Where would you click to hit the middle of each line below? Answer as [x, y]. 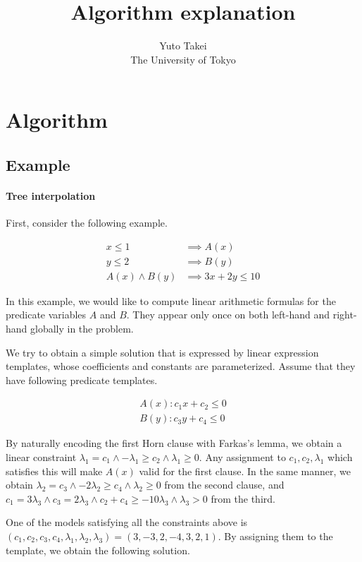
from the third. [243, 498]
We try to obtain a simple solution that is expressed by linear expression [162, 352]
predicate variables [46, 315]
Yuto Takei [183, 46]
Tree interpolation [51, 195]
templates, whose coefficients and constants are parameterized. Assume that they [181, 366]
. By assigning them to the [275, 536]
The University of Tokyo [183, 59]
